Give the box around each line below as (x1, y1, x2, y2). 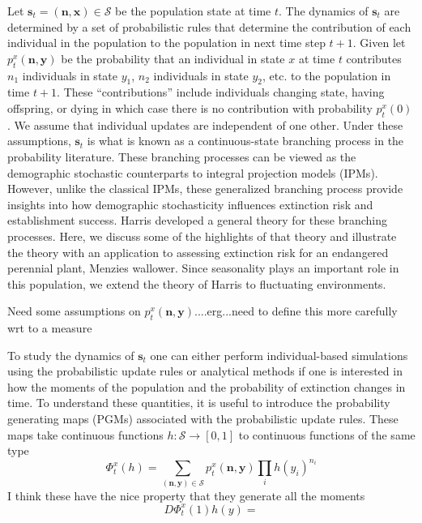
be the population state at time (115, 2, 271, 19)
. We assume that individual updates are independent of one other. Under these (7, 116, 403, 133)
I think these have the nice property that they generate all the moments (7, 487, 365, 504)
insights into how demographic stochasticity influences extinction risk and (7, 195, 373, 212)
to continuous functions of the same (238, 426, 416, 443)
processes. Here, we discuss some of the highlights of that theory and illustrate (7, 227, 397, 244)
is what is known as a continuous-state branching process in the (87, 132, 404, 149)
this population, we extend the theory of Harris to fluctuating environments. (7, 275, 386, 292)
